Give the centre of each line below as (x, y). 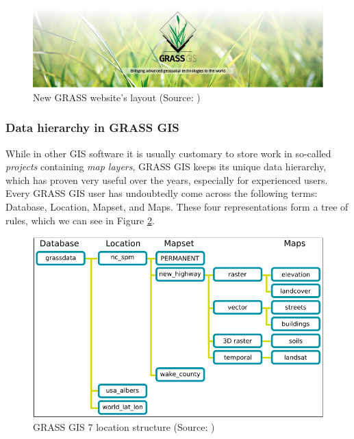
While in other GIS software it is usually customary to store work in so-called (168, 153)
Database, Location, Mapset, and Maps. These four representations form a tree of (177, 206)
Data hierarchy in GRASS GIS (92, 128)
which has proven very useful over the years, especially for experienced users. (167, 179)
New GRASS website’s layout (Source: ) (117, 97)
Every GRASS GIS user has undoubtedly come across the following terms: (162, 193)
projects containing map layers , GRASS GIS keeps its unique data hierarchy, (166, 167)
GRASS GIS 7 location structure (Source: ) (124, 427)
